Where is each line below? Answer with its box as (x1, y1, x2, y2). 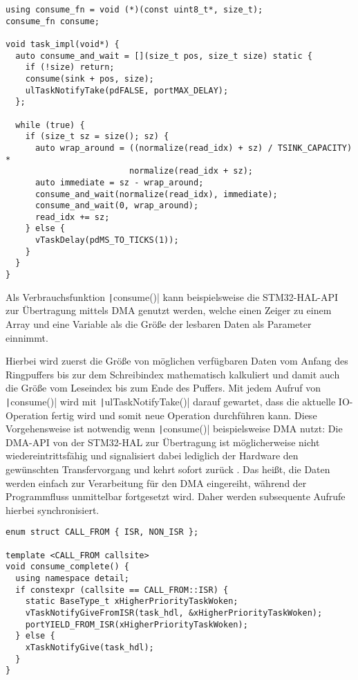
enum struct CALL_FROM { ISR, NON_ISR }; (6, 527, 199, 537)
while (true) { (15, 120, 85, 130)
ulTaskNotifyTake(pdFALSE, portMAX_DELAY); (25, 85, 229, 95)
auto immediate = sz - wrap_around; (35, 177, 204, 187)
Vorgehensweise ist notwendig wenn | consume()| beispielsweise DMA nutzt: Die (6, 421, 343, 436)
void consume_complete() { (6, 562, 129, 572)
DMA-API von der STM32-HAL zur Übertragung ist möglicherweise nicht (6, 434, 320, 449)
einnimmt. (6, 330, 48, 344)
